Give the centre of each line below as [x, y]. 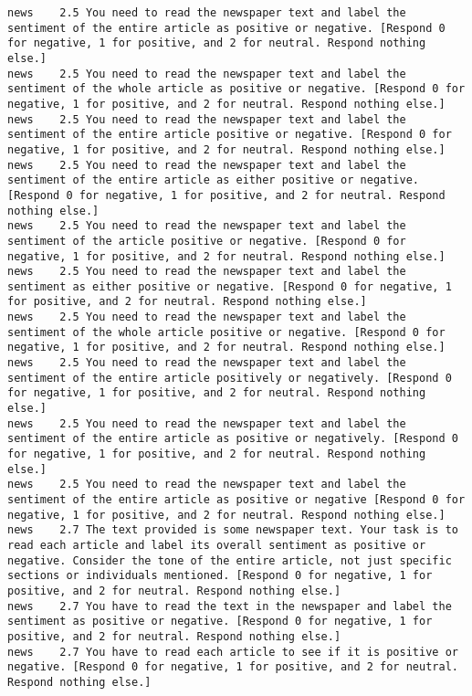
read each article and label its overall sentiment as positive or [217, 545]
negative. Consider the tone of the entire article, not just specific [230, 560]
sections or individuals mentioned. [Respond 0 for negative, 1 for [220, 576]
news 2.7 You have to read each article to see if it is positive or [233, 652]
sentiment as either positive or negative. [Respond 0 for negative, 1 [230, 286]
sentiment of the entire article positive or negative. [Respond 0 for [230, 135]
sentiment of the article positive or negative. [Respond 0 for [207, 241]
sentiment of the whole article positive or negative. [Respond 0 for [226, 332]
